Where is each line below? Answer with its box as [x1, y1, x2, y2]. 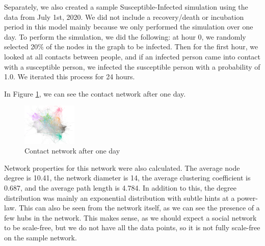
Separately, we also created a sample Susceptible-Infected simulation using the [4, 2, 248, 12]
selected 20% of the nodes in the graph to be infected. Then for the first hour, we [4, 41, 258, 52]
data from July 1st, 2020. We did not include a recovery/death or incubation [4, 11, 244, 22]
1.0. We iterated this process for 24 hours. [4, 71, 135, 82]
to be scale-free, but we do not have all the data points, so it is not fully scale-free [4, 222, 260, 233]
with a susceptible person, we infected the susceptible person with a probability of [4, 61, 260, 72]
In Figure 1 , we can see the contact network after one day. [4, 88, 186, 99]
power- [237, 192, 258, 203]
